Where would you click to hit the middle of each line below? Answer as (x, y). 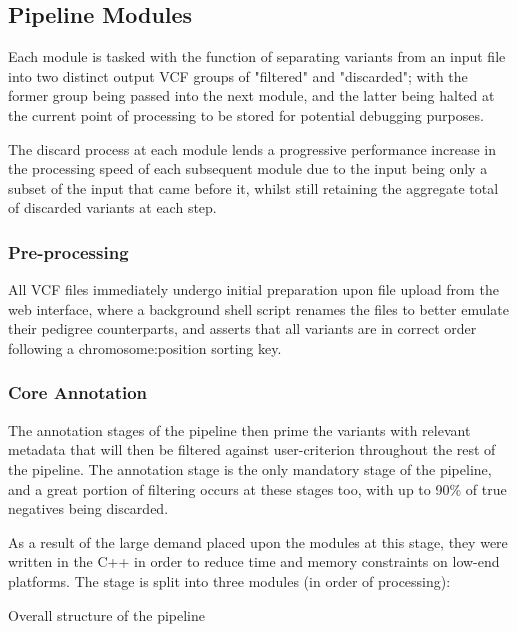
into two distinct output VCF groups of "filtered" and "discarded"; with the (238, 75)
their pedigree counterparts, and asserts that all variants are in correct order (242, 328)
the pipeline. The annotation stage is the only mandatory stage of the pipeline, (250, 468)
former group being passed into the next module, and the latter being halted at (251, 95)
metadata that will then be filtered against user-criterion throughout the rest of (252, 449)
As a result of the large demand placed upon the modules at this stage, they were (258, 541)
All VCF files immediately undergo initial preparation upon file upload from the (253, 289)
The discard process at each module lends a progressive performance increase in (252, 148)
